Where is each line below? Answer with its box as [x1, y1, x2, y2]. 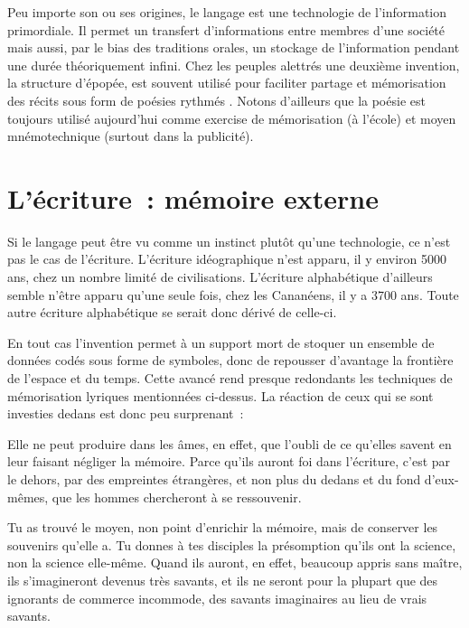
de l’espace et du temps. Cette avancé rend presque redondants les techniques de [7, 369, 453, 388]
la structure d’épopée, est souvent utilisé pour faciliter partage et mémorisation [7, 73, 446, 92]
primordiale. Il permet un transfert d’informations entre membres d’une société [7, 20, 446, 39]
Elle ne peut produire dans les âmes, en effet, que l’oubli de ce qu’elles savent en [7, 434, 452, 453]
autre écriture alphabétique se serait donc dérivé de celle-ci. [7, 303, 337, 322]
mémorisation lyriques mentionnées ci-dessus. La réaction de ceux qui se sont [7, 386, 434, 405]
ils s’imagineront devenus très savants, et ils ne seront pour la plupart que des [7, 570, 438, 589]
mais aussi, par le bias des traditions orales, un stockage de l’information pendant [7, 38, 460, 57]
